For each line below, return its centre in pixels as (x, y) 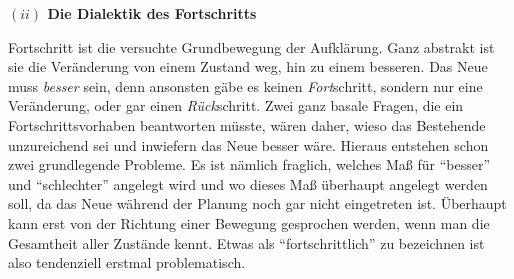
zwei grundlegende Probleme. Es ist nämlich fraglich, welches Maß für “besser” (249, 164)
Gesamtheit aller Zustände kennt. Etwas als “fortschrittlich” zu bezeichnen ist (246, 242)
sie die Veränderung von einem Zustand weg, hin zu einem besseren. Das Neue (248, 66)
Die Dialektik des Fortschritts (152, 13)
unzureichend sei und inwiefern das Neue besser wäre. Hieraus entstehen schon (248, 144)
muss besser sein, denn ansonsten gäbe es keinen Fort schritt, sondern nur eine (245, 85)
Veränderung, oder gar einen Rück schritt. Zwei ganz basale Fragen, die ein (236, 105)
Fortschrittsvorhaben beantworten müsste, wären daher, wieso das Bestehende (247, 124)
